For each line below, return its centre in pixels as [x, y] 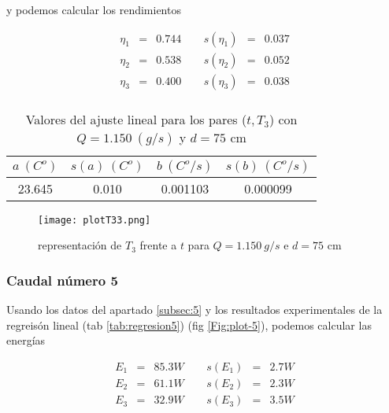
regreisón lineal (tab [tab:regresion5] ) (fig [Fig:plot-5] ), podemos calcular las [189, 324]
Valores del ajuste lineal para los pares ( [136, 119]
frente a [158, 245]
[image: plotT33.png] [94, 220]
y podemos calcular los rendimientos [94, 9]
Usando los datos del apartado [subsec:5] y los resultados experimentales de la [194, 310]
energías [26, 340]
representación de [80, 245]
